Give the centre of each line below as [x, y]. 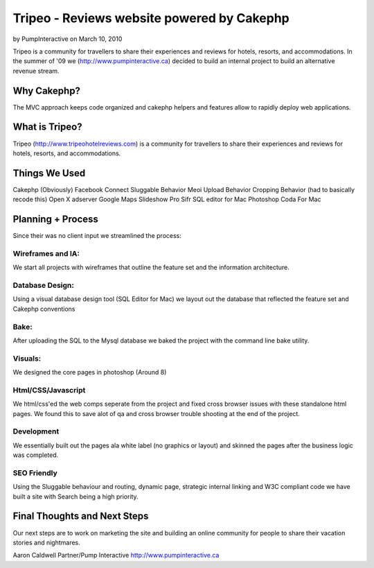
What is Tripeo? [47, 127]
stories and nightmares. [47, 542]
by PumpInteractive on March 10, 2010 [68, 39]
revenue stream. [36, 71]
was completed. [36, 455]
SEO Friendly [35, 473]
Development [36, 431]
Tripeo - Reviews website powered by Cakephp [151, 18]
